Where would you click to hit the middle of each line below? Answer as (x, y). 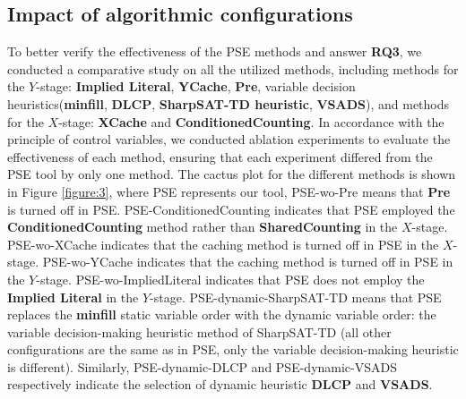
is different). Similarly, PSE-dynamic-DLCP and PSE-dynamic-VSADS (203, 366)
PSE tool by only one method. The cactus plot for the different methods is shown (232, 174)
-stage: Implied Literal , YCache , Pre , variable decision (196, 86)
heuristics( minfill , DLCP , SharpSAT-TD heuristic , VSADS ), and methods (229, 103)
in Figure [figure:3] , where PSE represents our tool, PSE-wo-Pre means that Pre (229, 191)
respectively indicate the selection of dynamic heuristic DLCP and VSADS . (220, 384)
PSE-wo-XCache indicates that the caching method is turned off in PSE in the (223, 244)
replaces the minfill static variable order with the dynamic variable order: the (222, 314)
